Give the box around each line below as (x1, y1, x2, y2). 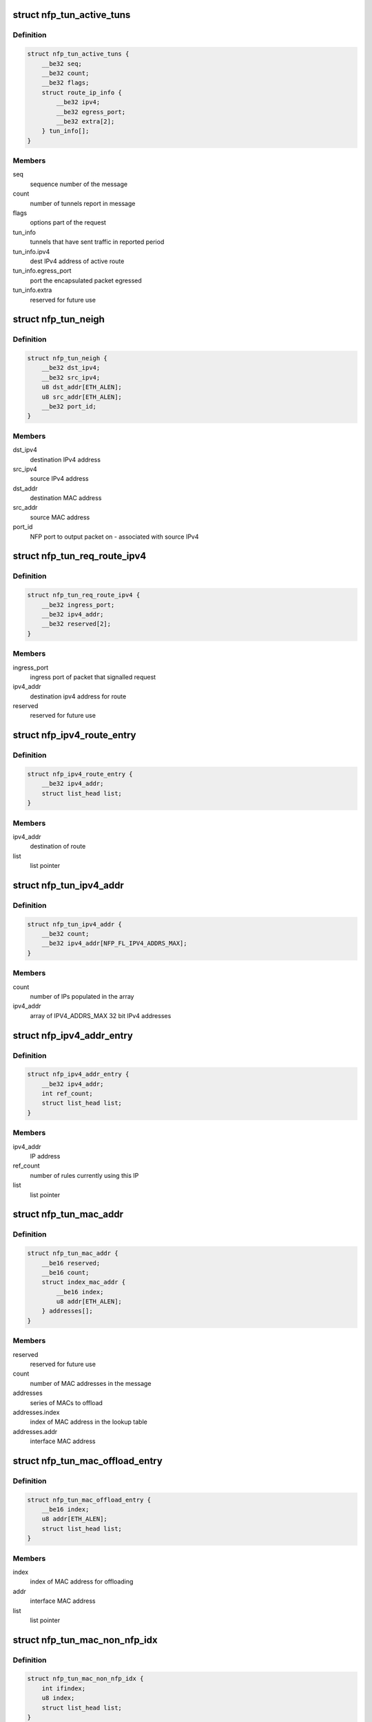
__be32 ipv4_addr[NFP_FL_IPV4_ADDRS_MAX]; (41, 940, 187, 947)
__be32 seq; (41, 59, 83, 68)
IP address (30, 1152, 61, 1160)
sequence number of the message (30, 180, 127, 188)
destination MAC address (30, 494, 102, 502)
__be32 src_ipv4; (41, 373, 101, 382)
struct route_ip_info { (41, 88, 122, 96)
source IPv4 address (30, 475, 89, 483)
